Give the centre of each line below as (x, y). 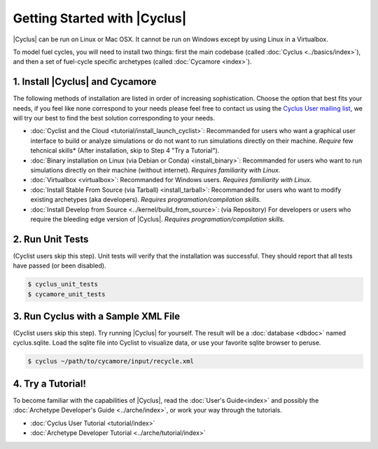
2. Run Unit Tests (51, 239)
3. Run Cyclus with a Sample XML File (97, 316)
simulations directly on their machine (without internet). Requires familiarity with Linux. (155, 170)
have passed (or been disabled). (59, 265)
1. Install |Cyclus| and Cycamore (85, 82)
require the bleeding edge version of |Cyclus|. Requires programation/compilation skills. (157, 219)
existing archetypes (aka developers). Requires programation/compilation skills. (146, 200)
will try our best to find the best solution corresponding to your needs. (114, 118)
